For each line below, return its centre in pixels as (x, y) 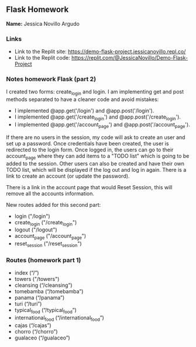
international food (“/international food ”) (59, 318)
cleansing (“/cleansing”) (43, 285)
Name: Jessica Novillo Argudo (43, 23)
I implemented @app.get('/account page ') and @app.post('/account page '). (102, 125)
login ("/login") (32, 216)
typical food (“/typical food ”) (46, 311)
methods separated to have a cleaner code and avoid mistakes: (82, 99)
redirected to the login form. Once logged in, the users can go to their (90, 150)
